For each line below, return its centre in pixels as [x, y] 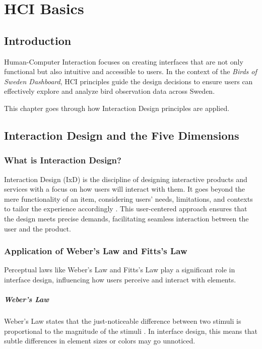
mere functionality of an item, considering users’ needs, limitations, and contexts [128, 198]
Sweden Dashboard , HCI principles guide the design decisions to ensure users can [128, 81]
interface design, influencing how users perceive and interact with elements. [120, 279]
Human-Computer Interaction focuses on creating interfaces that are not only [124, 61]
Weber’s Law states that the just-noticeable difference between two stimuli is [123, 321]
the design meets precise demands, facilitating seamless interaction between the [126, 218]
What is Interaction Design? [63, 160]
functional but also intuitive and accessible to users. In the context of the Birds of [130, 71]
